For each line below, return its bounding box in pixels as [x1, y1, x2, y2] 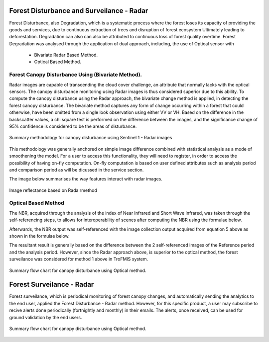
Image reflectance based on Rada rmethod [9, 187, 97, 193]
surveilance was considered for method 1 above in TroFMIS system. [9, 256, 148, 262]
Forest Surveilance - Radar [9, 280, 94, 289]
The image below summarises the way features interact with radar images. [9, 176, 163, 182]
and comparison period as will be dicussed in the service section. [9, 167, 144, 172]
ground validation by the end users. [9, 314, 82, 320]
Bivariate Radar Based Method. [34, 52, 98, 58]
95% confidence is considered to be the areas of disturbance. [9, 123, 137, 129]
